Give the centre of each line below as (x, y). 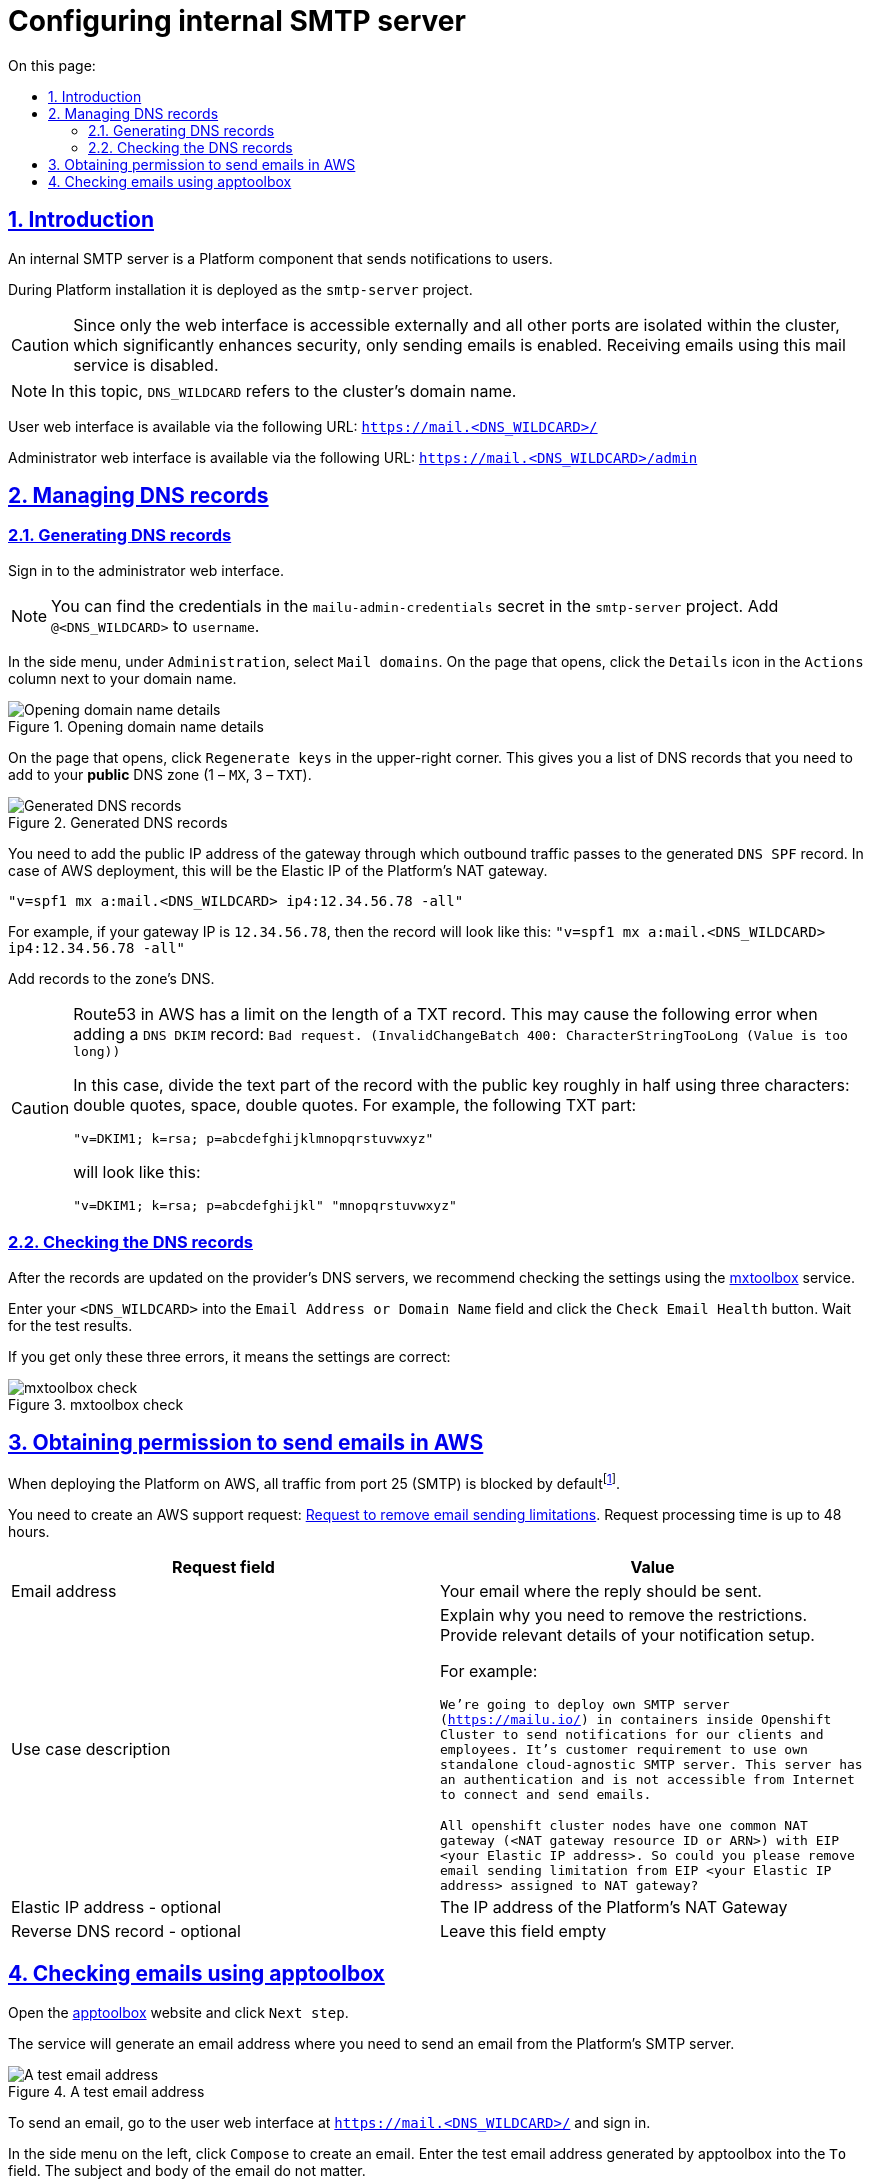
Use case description (91, 1749)
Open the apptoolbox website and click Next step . (178, 2012)
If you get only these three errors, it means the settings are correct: (229, 1356)
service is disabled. (146, 364)
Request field (223, 1567)
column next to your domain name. (122, 678)
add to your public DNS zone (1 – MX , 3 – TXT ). (160, 774)
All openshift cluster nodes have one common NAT (624, 1826)
